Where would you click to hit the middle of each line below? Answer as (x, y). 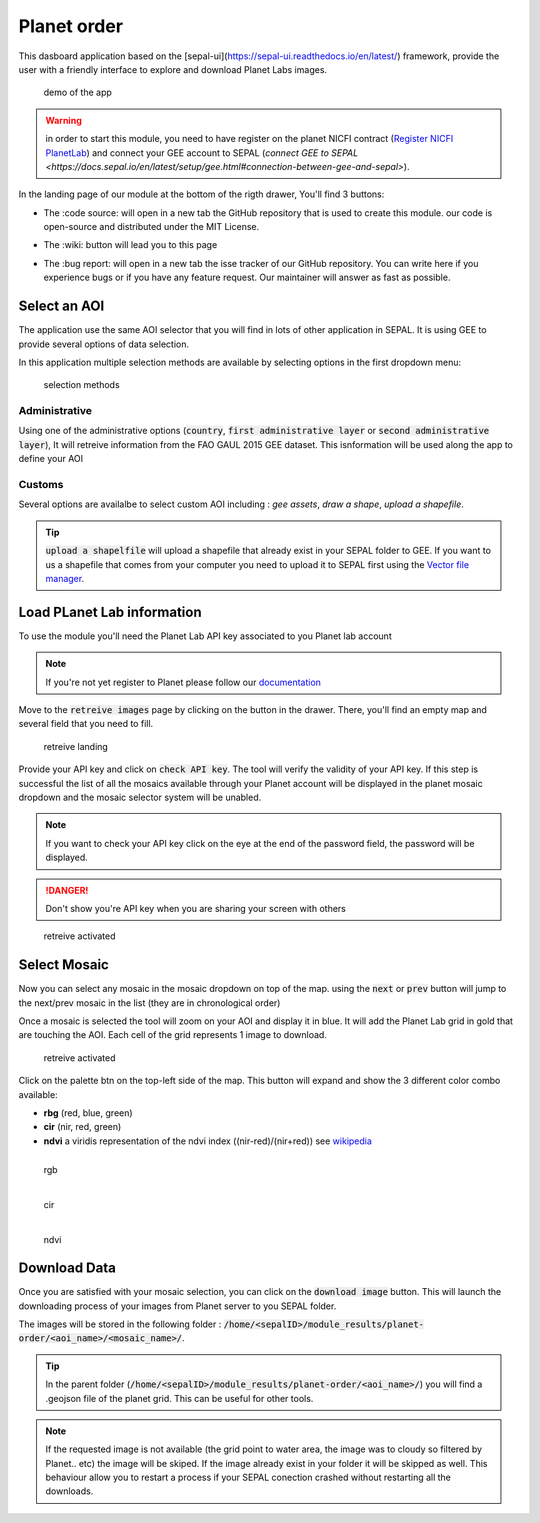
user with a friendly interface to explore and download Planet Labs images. (173, 69)
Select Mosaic (63, 965)
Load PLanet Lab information (110, 611)
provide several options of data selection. (104, 344)
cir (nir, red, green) (82, 1127)
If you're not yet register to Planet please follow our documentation (183, 682)
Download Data (67, 1268)
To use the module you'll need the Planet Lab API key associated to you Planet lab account (205, 636)
